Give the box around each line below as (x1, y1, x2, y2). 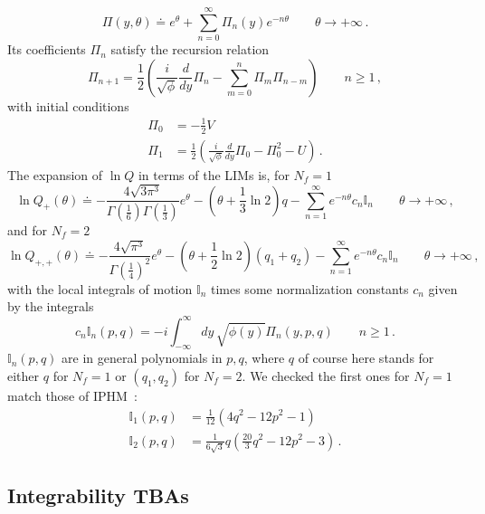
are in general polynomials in (62, 348, 223, 367)
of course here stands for (298, 348, 434, 367)
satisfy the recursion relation (110, 40, 270, 59)
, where (243, 348, 285, 367)
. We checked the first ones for (242, 366, 410, 385)
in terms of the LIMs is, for (138, 165, 290, 184)
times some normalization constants (210, 279, 409, 298)
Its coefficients (7, 40, 86, 59)
